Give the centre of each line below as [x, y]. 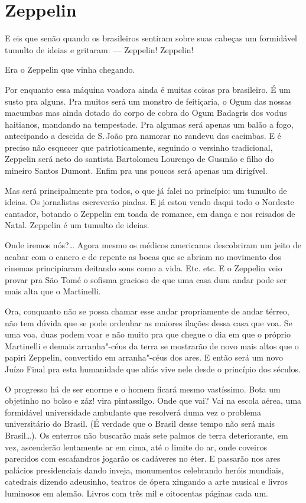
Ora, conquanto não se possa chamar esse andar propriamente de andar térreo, [147, 311]
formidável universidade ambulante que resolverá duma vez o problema [133, 412]
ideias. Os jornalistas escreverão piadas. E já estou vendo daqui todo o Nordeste [149, 202]
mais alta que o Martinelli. [53, 291]
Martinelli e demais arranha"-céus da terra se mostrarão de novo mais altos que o [152, 345]
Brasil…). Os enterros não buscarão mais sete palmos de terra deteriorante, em [147, 435]
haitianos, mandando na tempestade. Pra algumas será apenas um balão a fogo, [149, 124]
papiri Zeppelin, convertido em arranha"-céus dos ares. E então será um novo [144, 357]
